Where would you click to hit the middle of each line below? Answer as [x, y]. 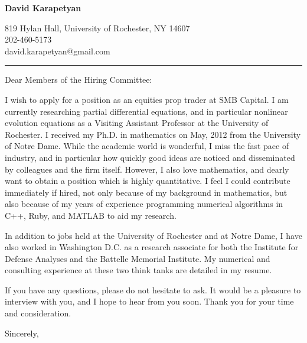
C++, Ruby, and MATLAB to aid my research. [91, 215]
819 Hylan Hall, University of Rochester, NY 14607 [97, 27]
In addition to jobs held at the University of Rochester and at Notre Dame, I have [153, 235]
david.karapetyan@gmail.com [58, 51]
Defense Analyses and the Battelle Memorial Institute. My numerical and [138, 258]
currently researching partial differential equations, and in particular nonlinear [146, 111]
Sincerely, [22, 333]
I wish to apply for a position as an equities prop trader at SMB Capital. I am [147, 99]
